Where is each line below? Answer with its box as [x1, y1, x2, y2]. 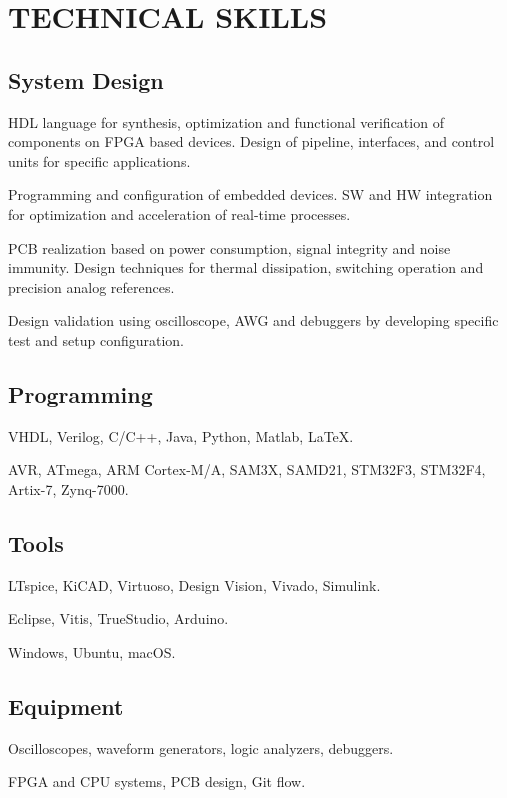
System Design [8, 64, 164, 95]
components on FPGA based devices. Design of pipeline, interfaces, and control [8, 131, 495, 152]
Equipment [8, 690, 124, 721]
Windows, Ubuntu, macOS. [8, 641, 176, 662]
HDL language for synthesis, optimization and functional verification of [8, 111, 444, 132]
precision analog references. [8, 276, 175, 297]
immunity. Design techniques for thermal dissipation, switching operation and [8, 257, 484, 278]
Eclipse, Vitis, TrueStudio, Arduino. [8, 608, 229, 629]
